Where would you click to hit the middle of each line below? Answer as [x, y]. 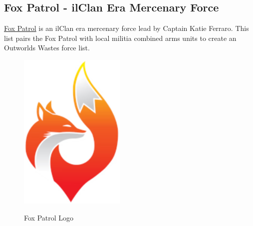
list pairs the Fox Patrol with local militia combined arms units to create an [120, 38]
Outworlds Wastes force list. [47, 48]
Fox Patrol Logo [49, 217]
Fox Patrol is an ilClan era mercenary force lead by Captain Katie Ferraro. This [126, 28]
